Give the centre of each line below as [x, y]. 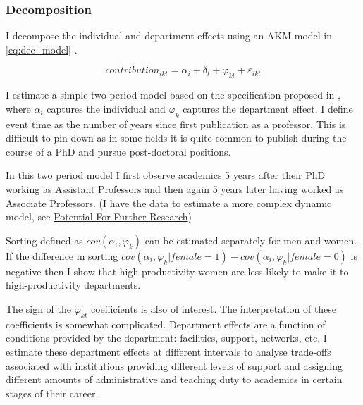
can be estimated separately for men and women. [251, 240]
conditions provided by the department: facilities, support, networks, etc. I [166, 338]
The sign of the [39, 308]
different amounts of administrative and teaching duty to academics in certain [174, 379]
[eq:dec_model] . [42, 49]
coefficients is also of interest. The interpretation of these [214, 308]
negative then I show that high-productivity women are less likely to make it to [177, 271]
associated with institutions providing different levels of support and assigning [174, 365]
